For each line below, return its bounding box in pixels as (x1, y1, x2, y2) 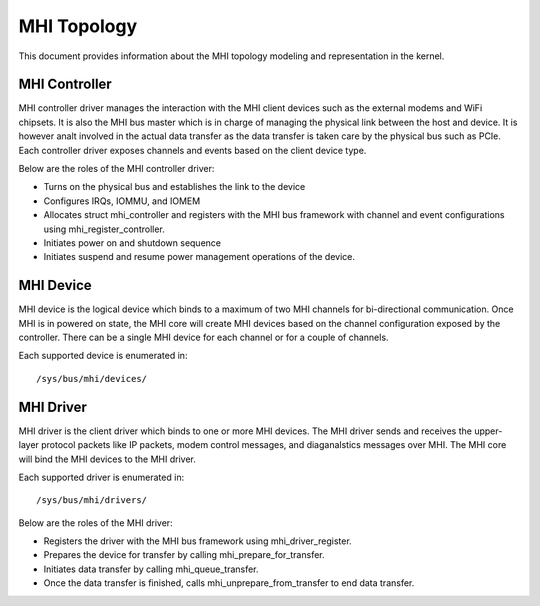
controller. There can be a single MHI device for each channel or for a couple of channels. (18, 331, 389, 344)
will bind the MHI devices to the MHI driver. (18, 453, 197, 465)
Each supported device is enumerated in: (18, 350, 188, 362)
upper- (473, 425, 503, 437)
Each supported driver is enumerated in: (18, 471, 185, 483)
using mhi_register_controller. (43, 223, 165, 235)
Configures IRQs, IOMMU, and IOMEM (43, 195, 201, 207)
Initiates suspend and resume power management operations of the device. (43, 251, 355, 263)
